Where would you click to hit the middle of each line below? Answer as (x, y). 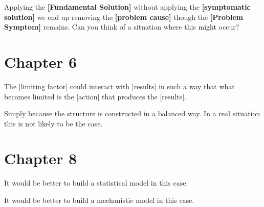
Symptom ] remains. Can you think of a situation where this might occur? (122, 27)
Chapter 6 (41, 61)
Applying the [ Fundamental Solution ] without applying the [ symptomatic (127, 7)
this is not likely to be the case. (53, 123)
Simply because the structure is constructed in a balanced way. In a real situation (132, 113)
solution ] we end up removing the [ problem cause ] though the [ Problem (124, 17)
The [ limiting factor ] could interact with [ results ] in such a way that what (119, 86)
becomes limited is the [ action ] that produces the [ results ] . (95, 96)
